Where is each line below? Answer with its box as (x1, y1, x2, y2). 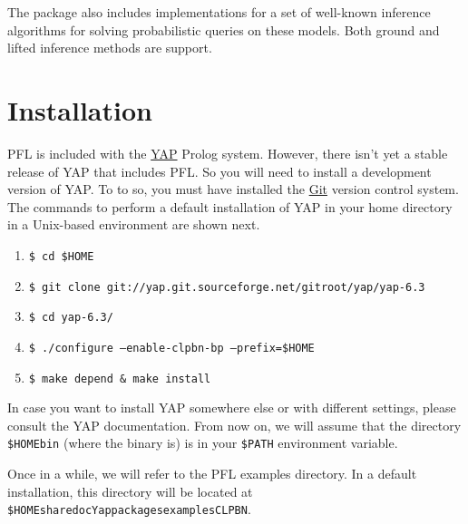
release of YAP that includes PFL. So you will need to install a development (7, 161, 432, 180)
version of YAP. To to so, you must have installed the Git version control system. (7, 180, 459, 199)
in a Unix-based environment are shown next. (7, 215, 260, 234)
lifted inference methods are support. (7, 38, 212, 57)
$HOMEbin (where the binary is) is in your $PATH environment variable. (7, 433, 398, 452)
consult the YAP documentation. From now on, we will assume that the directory (7, 415, 462, 434)
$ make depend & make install (28, 372, 211, 385)
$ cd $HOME (28, 249, 94, 263)
